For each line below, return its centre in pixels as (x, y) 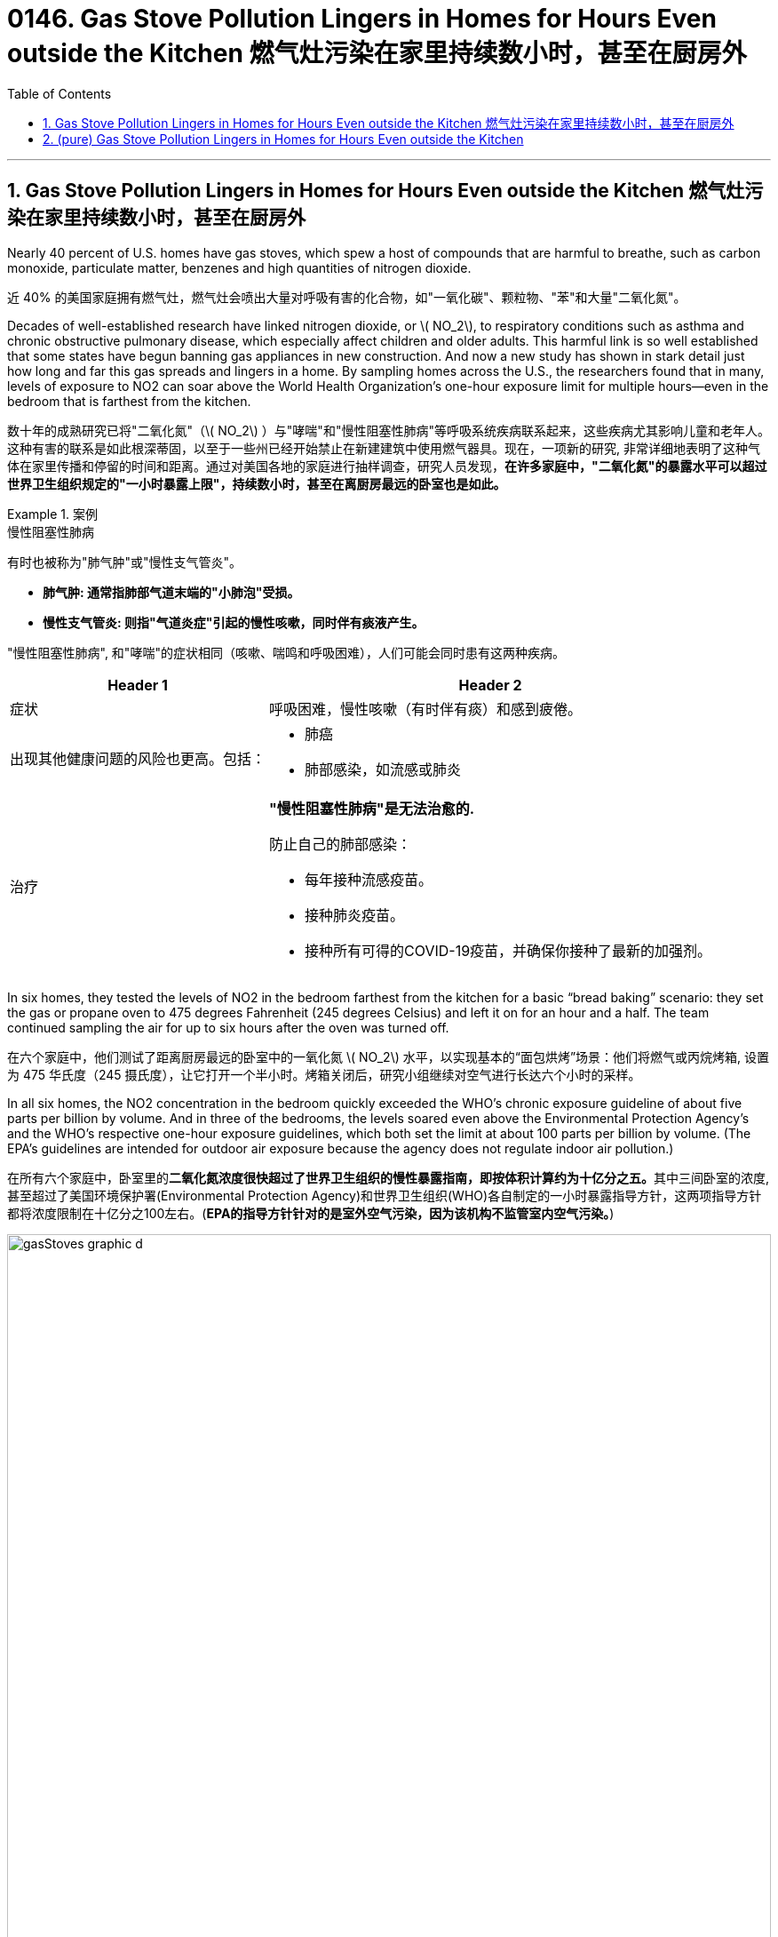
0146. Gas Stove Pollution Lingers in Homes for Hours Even (362, 19)
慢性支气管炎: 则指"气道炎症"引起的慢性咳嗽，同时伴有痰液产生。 (234, 622)
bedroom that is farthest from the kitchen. (129, 401)
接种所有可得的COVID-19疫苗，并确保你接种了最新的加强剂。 (508, 950)
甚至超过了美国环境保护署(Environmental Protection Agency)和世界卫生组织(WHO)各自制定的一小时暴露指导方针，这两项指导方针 (385, 1195)
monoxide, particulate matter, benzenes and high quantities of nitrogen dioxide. (239, 267)
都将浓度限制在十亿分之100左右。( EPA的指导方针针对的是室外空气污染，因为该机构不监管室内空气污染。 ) (311, 1213)
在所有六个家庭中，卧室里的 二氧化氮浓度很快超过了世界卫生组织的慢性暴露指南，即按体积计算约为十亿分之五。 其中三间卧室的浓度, (389, 1177)
